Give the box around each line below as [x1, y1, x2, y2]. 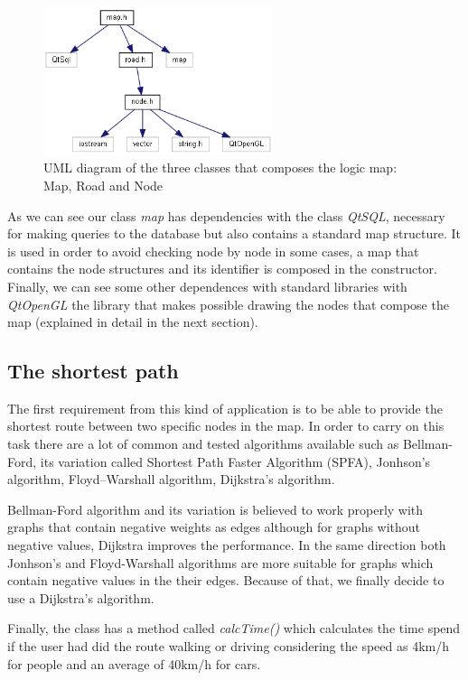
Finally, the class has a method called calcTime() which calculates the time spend [7, 619, 461, 638]
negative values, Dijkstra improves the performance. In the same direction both [7, 536, 446, 554]
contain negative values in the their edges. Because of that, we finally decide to [7, 571, 445, 590]
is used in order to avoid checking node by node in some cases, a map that [7, 241, 419, 260]
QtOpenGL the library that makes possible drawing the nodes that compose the [7, 294, 449, 313]
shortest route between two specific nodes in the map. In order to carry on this [7, 416, 445, 435]
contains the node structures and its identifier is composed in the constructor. [7, 259, 437, 278]
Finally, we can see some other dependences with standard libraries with [7, 276, 407, 295]
